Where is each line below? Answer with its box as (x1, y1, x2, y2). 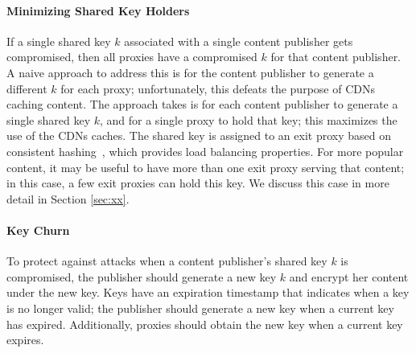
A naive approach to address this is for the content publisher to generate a (6, 64, 374, 80)
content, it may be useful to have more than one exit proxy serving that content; (6, 158, 405, 175)
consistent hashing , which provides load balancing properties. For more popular (6, 142, 404, 159)
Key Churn (6, 221, 70, 238)
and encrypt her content (289, 268, 409, 285)
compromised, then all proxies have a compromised (6, 48, 257, 65)
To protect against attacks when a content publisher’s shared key (6, 252, 327, 269)
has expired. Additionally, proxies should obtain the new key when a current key (6, 315, 403, 332)
